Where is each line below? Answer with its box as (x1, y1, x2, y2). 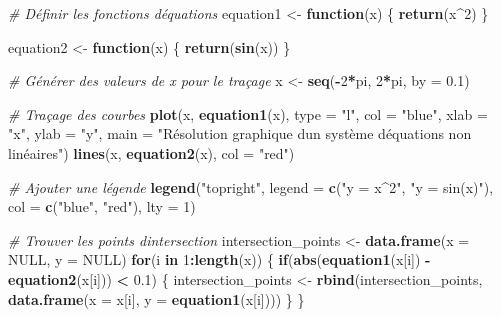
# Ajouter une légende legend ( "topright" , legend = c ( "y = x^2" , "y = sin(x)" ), (8, 176, 494, 197)
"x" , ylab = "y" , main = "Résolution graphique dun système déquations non (8, 123, 472, 144)
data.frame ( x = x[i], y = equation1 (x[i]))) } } (8, 288, 305, 309)
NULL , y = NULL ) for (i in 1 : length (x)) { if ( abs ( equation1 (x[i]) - (8, 249, 431, 270)
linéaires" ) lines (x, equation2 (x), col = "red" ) (8, 142, 295, 163)
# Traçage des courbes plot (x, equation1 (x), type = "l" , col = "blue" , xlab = (8, 103, 488, 124)
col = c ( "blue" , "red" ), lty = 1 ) (8, 196, 196, 217)
